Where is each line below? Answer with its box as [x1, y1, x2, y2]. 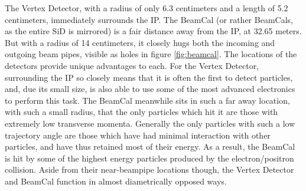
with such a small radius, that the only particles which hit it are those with [5, 106, 278, 118]
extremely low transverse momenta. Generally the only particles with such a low [5, 117, 295, 129]
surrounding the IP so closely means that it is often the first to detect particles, [5, 71, 293, 83]
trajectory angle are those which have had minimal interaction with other [5, 129, 271, 141]
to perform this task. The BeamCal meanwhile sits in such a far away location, [5, 94, 290, 106]
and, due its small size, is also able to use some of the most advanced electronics [5, 83, 295, 95]
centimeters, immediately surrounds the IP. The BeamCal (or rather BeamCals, [5, 13, 293, 25]
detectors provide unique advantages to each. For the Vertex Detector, [5, 59, 259, 71]
